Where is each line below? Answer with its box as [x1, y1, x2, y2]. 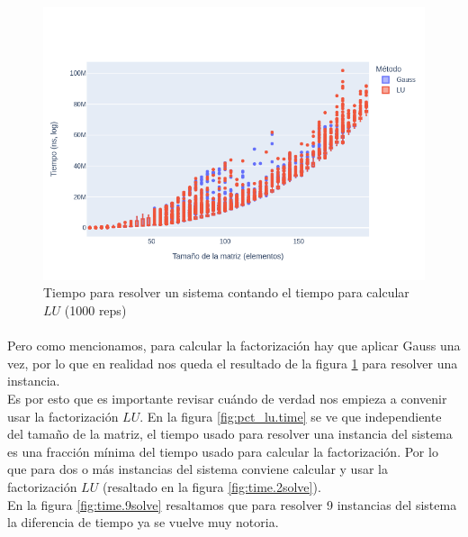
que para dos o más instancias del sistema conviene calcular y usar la [7, 460, 388, 478]
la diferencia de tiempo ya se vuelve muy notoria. [7, 513, 279, 532]
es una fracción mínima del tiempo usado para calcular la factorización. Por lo [7, 441, 438, 460]
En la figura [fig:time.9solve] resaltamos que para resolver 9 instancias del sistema [7, 495, 457, 514]
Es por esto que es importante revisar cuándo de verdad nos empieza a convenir [7, 389, 447, 407]
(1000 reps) [64, 301, 127, 320]
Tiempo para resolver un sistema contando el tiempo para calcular [43, 283, 409, 302]
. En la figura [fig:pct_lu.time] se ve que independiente [139, 406, 442, 425]
